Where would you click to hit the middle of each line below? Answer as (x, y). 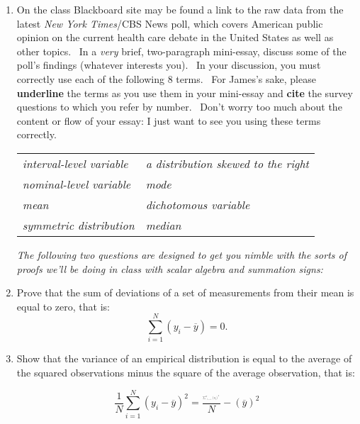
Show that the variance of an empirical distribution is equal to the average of (184, 358)
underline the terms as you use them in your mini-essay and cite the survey (185, 93)
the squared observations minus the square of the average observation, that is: (186, 373)
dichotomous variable (198, 204)
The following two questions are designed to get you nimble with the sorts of (181, 254)
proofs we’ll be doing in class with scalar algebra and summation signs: (170, 268)
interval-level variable (75, 163)
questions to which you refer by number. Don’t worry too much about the (179, 107)
